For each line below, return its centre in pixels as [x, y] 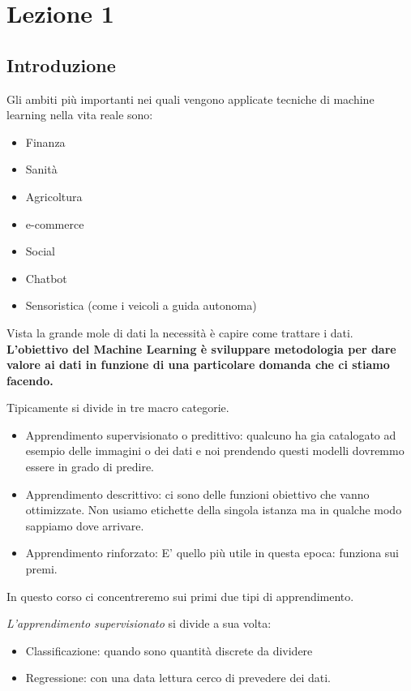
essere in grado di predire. [90, 467]
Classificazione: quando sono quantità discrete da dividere [169, 650]
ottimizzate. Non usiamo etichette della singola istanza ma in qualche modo [214, 510]
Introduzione [61, 64]
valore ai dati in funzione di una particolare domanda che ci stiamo [198, 365]
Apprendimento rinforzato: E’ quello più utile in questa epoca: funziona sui [212, 553]
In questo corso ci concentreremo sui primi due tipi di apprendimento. [180, 596]
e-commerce [55, 223]
